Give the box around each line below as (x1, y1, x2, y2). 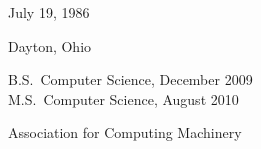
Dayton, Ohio (8, 35, 92, 56)
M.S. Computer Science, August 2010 (8, 88, 239, 109)
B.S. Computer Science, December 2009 (8, 69, 253, 90)
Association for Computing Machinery (8, 122, 242, 143)
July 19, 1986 (8, 2, 90, 22)
